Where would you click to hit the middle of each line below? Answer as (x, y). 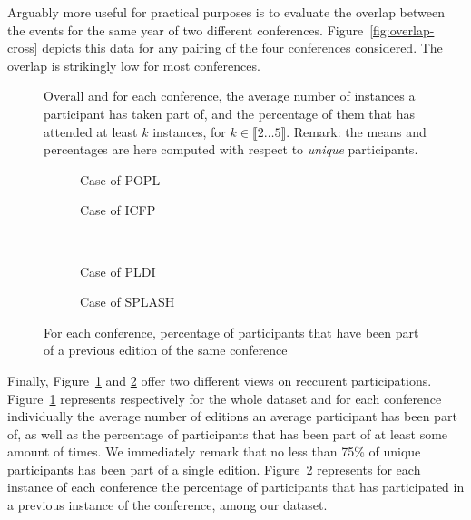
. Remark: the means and (356, 131)
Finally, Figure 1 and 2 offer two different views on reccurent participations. (220, 380)
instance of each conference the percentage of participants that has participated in (236, 487)
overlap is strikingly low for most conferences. (134, 65)
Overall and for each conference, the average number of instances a (230, 96)
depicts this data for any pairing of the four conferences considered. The (242, 48)
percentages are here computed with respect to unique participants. (231, 149)
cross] (23, 48)
